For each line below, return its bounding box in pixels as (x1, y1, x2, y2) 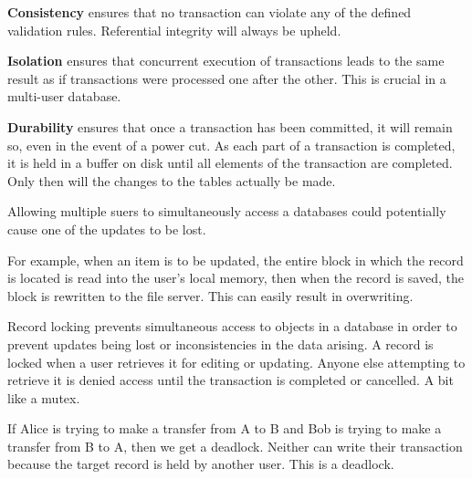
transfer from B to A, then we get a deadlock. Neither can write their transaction (7, 436, 463, 455)
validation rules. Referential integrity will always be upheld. (7, 20, 341, 39)
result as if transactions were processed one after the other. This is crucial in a (7, 68, 446, 88)
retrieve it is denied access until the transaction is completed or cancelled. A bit (7, 370, 454, 390)
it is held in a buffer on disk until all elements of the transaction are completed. (7, 153, 453, 172)
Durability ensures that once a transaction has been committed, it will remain (7, 117, 453, 136)
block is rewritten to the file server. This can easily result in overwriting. (7, 286, 414, 305)
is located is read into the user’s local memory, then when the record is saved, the (7, 268, 464, 287)
